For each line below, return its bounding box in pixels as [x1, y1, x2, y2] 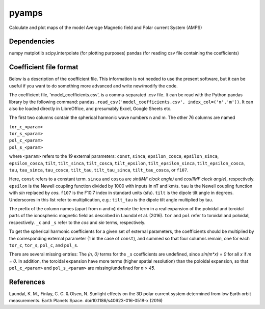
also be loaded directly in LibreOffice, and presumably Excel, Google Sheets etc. [9, 106, 172, 112]
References [9, 278, 45, 286]
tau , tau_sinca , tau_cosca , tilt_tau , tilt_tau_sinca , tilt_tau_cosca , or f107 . [9, 167, 188, 173]
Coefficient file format [9, 63, 79, 71]
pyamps [9, 7, 43, 18]
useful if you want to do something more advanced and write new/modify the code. [9, 83, 178, 88]
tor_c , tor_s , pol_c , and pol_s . [9, 242, 79, 248]
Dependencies [9, 37, 55, 46]
